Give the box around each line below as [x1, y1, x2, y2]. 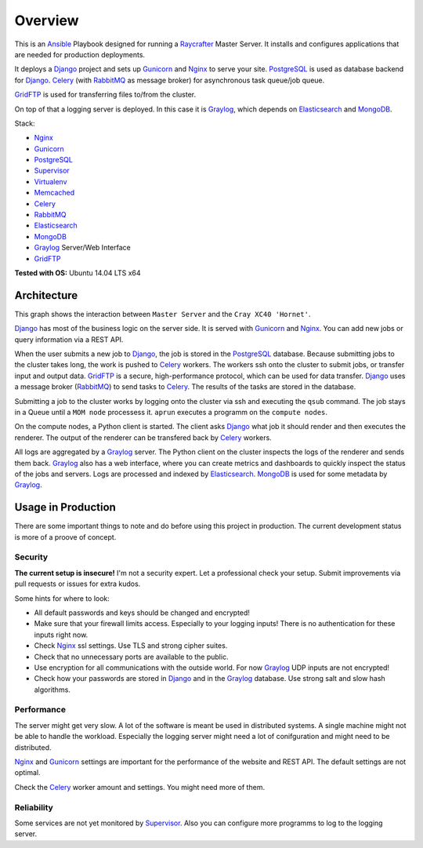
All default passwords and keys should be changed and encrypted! [34, 608, 251, 617]
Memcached [34, 188, 75, 198]
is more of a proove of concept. [14, 532, 117, 541]
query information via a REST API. [14, 334, 124, 344]
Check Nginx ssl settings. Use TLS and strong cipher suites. [34, 641, 228, 650]
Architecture [14, 289, 78, 302]
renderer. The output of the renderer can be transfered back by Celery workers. [14, 432, 272, 442]
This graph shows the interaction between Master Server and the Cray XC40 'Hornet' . [14, 309, 311, 318]
